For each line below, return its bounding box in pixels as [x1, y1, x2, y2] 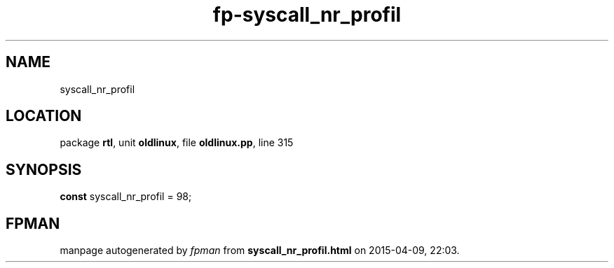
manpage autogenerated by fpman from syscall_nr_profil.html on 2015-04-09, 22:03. [60, 244, 460, 257]
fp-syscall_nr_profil [212, 3, 402, 27]
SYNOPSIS [6, 160, 82, 178]
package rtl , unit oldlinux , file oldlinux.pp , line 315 [60, 136, 294, 149]
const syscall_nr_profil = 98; [60, 190, 192, 203]
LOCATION [6, 107, 82, 125]
